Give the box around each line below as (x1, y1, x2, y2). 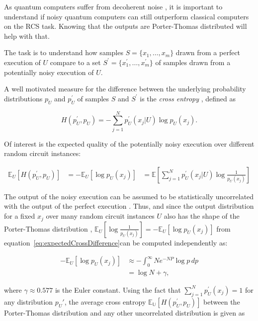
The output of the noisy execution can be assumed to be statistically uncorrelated (4, 191, 254, 201)
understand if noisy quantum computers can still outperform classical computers (4, 11, 249, 21)
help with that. (4, 30, 50, 41)
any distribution (4, 296, 53, 307)
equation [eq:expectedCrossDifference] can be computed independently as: (4, 237, 228, 247)
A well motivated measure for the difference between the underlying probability (4, 83, 246, 94)
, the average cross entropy (64, 296, 146, 307)
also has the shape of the (164, 211, 240, 221)
